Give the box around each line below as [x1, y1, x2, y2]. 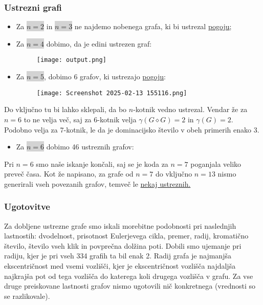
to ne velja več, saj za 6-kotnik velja [24, 114, 137, 124]
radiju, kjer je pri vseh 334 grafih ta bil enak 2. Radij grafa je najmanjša [4, 250, 231, 261]
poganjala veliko [190, 158, 242, 169]
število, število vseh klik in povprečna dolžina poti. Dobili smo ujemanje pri [4, 240, 242, 251]
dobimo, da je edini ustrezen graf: [46, 38, 152, 49]
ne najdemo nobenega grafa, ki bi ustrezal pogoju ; [74, 21, 232, 32]
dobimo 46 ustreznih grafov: [46, 141, 134, 152]
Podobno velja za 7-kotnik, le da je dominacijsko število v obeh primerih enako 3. [4, 124, 259, 135]
